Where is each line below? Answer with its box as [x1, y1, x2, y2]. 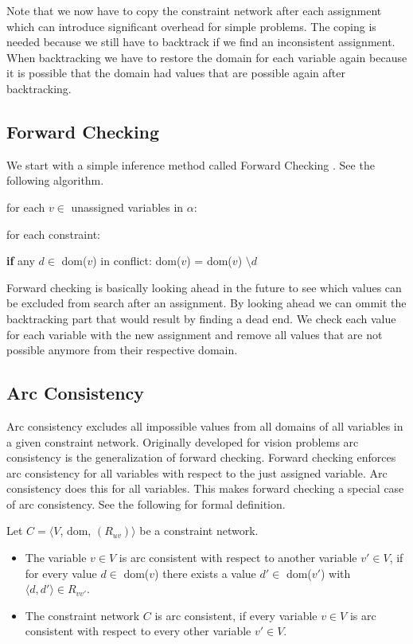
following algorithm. [6, 172, 104, 189]
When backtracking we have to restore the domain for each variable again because [6, 49, 407, 65]
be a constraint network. [139, 522, 259, 539]
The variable [25, 549, 87, 566]
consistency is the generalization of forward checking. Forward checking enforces [6, 449, 396, 466]
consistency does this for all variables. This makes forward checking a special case [6, 480, 404, 497]
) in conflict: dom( [92, 252, 181, 269]
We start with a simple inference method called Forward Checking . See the [6, 156, 375, 173]
